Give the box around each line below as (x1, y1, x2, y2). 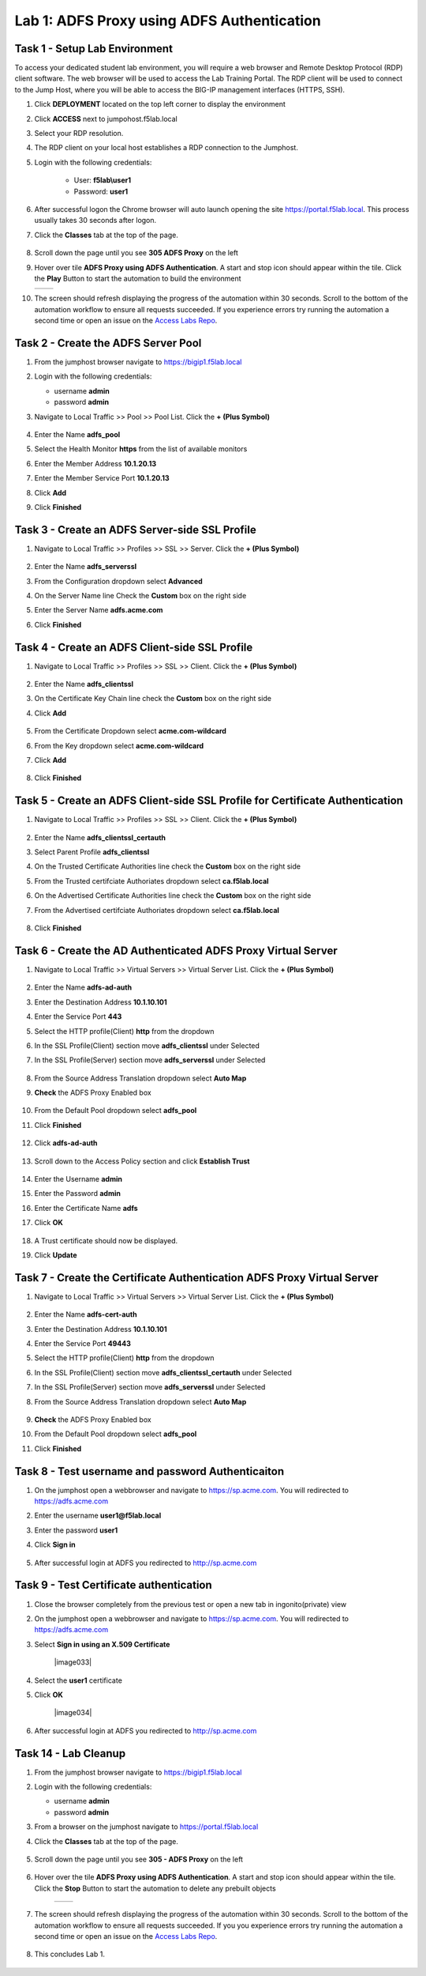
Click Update (34, 1250, 77, 1260)
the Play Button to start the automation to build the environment (34, 273, 241, 283)
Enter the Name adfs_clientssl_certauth (34, 832, 166, 842)
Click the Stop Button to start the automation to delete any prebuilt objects (34, 1884, 276, 1893)
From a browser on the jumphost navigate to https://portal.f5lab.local (34, 1822, 259, 1831)
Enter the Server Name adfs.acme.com (34, 605, 163, 615)
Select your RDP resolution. (34, 129, 124, 138)
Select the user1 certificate (34, 1676, 122, 1685)
